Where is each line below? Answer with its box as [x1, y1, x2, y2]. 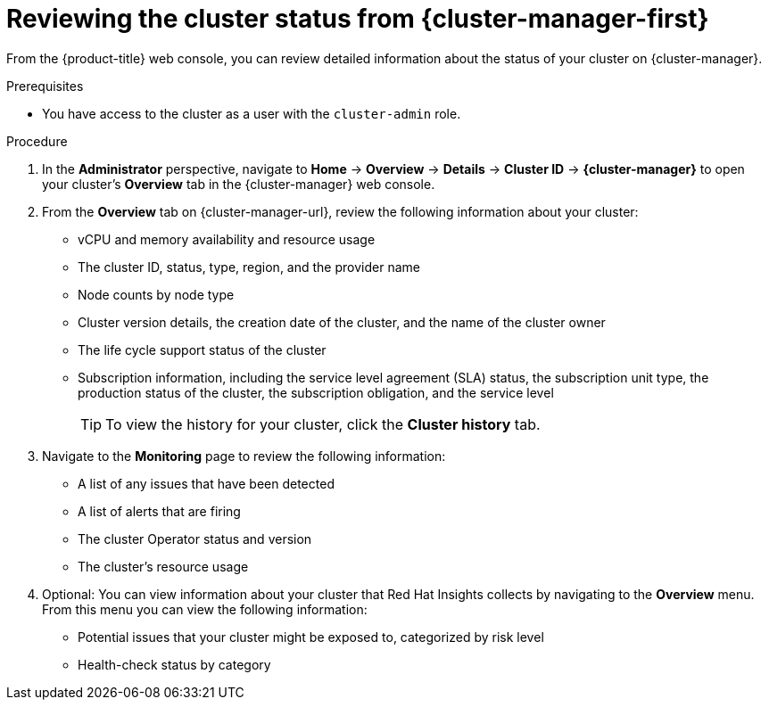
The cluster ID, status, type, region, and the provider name [78, 259, 420, 275]
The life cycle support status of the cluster [78, 341, 327, 358]
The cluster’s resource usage [78, 558, 249, 574]
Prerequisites [6, 78, 84, 94]
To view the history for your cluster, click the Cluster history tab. [105, 415, 541, 433]
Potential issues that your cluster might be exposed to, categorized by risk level [78, 629, 544, 645]
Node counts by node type [78, 286, 235, 302]
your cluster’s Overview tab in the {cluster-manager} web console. [42, 176, 435, 192]
